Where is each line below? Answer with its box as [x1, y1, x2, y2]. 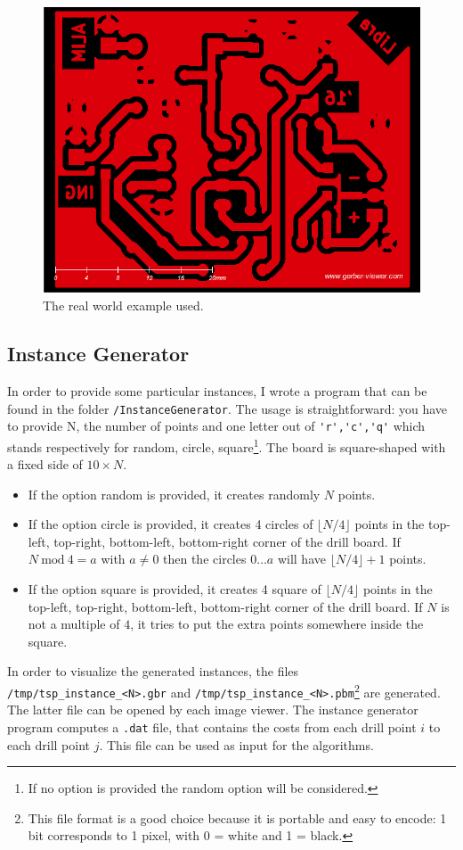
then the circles [163, 549, 247, 568]
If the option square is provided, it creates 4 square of [28, 580, 321, 598]
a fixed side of [7, 455, 83, 474]
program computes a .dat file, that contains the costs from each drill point [7, 717, 417, 736]
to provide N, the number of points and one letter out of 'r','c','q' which [7, 417, 426, 435]
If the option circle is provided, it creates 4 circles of [28, 515, 313, 533]
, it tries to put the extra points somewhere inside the [130, 615, 424, 633]
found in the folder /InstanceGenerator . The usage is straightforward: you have [7, 399, 448, 417]
